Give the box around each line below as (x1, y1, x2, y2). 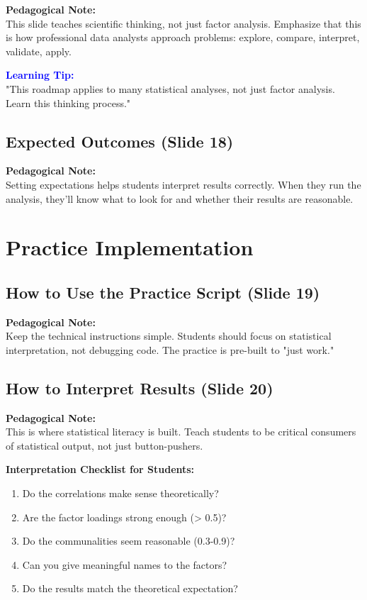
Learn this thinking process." (6, 95, 131, 110)
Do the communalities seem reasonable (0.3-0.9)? (22, 533, 235, 548)
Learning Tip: (6, 67, 74, 82)
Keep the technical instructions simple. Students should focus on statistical (6, 328, 332, 343)
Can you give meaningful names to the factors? (22, 557, 227, 572)
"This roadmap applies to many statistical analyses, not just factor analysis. (6, 81, 335, 96)
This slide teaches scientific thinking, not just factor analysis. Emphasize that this (6, 16, 361, 30)
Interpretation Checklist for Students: (6, 462, 195, 477)
